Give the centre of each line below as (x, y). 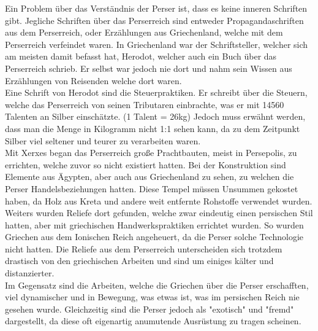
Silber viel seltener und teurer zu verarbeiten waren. (103, 140)
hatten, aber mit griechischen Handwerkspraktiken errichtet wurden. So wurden (154, 224)
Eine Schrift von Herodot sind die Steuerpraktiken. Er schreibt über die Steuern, (156, 92)
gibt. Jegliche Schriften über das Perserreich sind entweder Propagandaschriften (154, 20)
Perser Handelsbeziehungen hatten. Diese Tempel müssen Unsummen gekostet (152, 188)
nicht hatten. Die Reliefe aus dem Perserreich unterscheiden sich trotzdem (144, 248)
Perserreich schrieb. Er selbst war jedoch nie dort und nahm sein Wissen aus (149, 68)
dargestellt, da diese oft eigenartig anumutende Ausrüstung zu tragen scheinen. (153, 321)
